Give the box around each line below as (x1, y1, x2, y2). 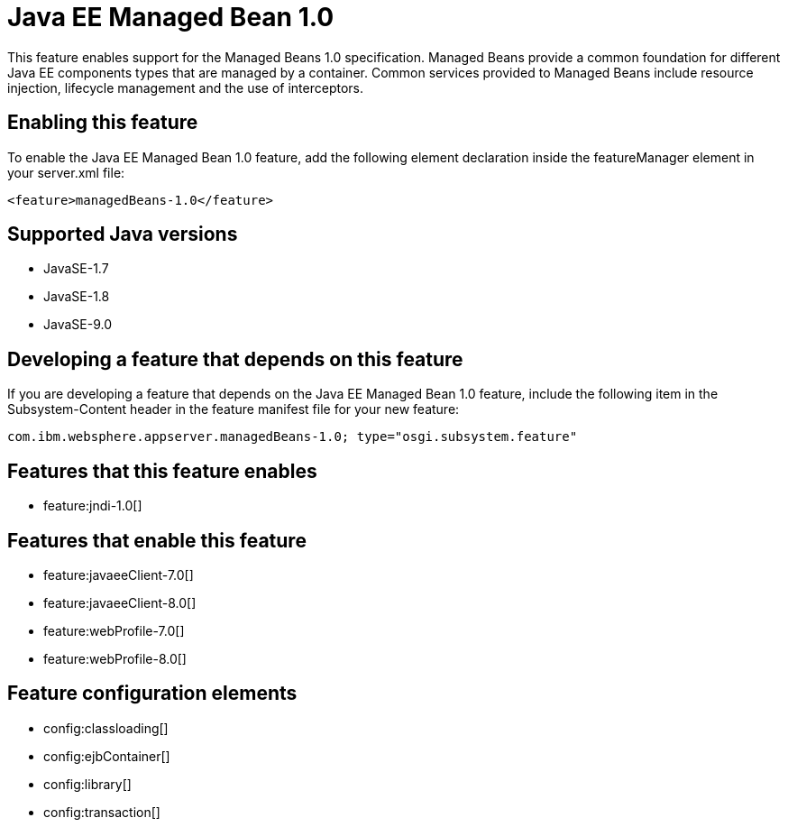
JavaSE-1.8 (43, 289, 110, 305)
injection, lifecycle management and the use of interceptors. (7, 79, 364, 96)
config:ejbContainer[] (43, 748, 170, 764)
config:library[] (43, 776, 132, 792)
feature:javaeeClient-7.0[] (43, 566, 194, 583)
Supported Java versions (7, 223, 238, 246)
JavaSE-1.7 (43, 261, 109, 277)
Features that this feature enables (7, 459, 317, 482)
